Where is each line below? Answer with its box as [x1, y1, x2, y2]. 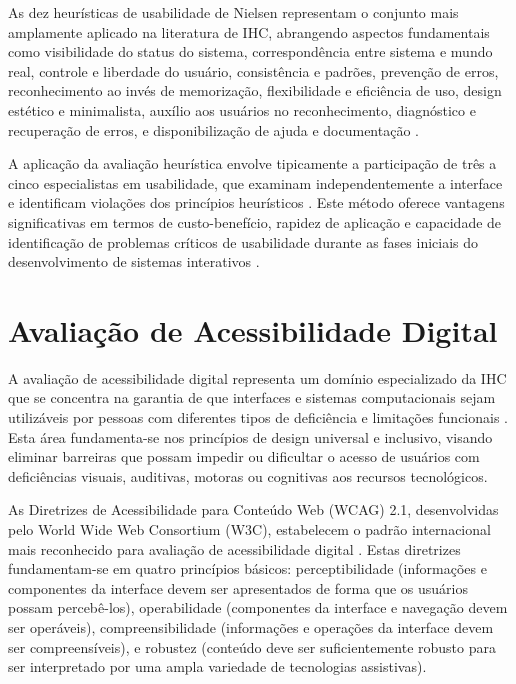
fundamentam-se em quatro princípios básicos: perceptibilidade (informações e [8, 558, 487, 579]
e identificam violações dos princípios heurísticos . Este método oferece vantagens [8, 192, 505, 213]
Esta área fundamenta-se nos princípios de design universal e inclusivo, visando [8, 426, 493, 447]
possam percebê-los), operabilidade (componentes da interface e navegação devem [8, 597, 508, 618]
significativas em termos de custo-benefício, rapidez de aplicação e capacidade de [8, 211, 502, 232]
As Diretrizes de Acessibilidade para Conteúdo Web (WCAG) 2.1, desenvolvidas [8, 499, 499, 520]
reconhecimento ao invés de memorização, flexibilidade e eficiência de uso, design [8, 80, 502, 101]
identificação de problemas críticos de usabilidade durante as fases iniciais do [8, 231, 479, 252]
